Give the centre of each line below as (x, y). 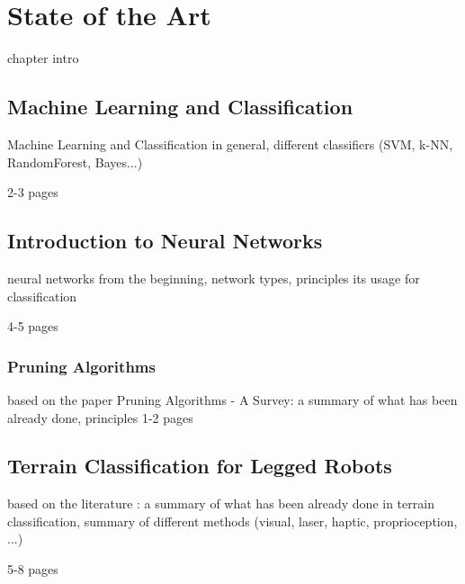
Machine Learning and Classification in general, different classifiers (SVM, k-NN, (230, 144)
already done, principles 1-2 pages (100, 417)
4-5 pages (33, 326)
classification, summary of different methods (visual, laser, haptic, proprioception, (232, 521)
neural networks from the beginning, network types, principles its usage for (214, 278)
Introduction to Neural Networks (165, 241)
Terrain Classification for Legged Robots (200, 466)
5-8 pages (33, 569)
